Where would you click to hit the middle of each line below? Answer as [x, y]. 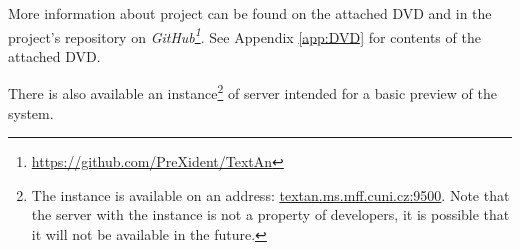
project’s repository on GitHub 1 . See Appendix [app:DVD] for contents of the [244, 35]
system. [31, 112]
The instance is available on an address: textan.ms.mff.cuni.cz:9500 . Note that [270, 194]
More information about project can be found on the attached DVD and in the [250, 13]
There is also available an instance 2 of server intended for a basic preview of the [252, 92]
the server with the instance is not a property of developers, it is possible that [270, 214]
